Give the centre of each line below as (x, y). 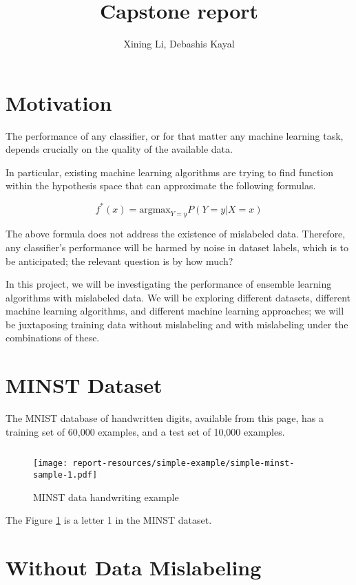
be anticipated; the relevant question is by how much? (119, 260)
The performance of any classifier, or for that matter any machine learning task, (175, 135)
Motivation (59, 102)
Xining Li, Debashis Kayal (179, 44)
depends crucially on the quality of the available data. (119, 149)
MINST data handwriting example (106, 497)
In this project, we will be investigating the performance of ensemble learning (169, 284)
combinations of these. (53, 338)
